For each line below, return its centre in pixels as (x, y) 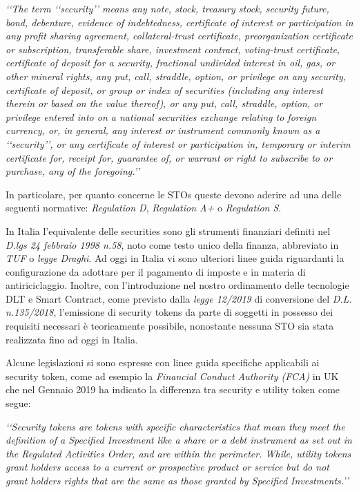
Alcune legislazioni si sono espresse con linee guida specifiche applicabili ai (163, 362)
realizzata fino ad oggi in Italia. (72, 339)
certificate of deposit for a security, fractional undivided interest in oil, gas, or (171, 63)
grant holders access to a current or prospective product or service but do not (167, 467)
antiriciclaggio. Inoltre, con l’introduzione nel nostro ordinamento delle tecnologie (177, 285)
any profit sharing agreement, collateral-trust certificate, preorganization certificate (179, 36)
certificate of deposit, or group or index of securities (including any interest (164, 89)
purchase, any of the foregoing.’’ (73, 171)
